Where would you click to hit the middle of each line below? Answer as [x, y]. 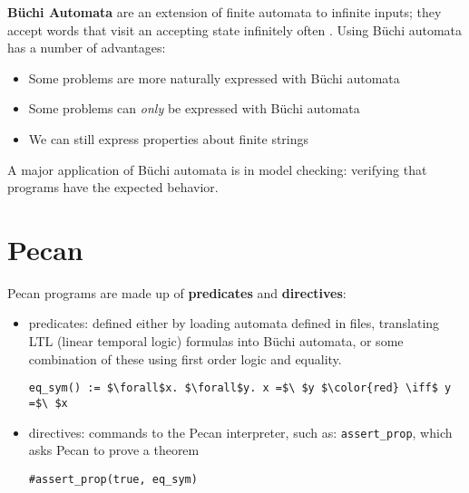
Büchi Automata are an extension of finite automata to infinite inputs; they [225, 12]
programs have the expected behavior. [113, 187]
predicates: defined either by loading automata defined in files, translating [234, 323]
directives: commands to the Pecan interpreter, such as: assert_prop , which [240, 432]
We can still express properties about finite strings [169, 138]
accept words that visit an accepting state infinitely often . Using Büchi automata [235, 29]
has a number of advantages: [87, 48]
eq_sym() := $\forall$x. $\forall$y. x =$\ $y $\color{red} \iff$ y [240, 388]
